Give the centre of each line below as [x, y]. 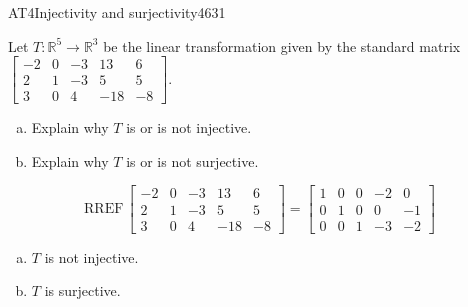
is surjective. [82, 290]
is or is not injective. [189, 127]
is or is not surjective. [192, 160]
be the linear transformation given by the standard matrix [282, 45]
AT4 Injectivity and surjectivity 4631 [117, 12]
